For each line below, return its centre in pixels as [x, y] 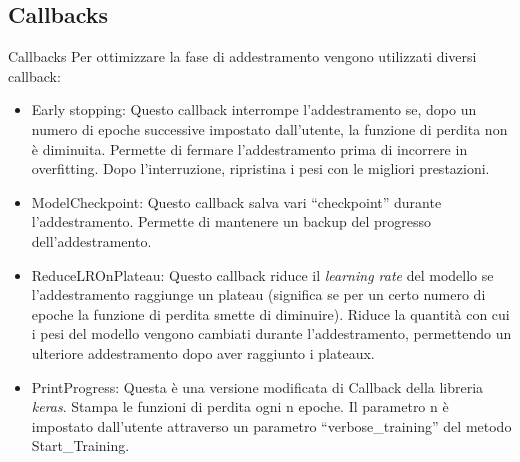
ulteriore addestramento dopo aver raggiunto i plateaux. [203, 352]
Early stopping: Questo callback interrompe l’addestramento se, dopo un [254, 109]
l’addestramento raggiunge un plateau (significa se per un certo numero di [258, 294]
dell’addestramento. [91, 240]
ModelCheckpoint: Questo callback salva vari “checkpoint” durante [236, 201]
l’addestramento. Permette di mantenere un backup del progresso [231, 221]
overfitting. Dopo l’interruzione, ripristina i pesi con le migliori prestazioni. [260, 168]
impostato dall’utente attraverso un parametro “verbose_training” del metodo [271, 425]
